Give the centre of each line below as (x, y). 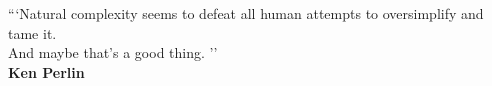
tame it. (32, 32)
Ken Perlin (46, 71)
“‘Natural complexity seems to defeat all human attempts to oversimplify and (246, 13)
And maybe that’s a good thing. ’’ (113, 52)
